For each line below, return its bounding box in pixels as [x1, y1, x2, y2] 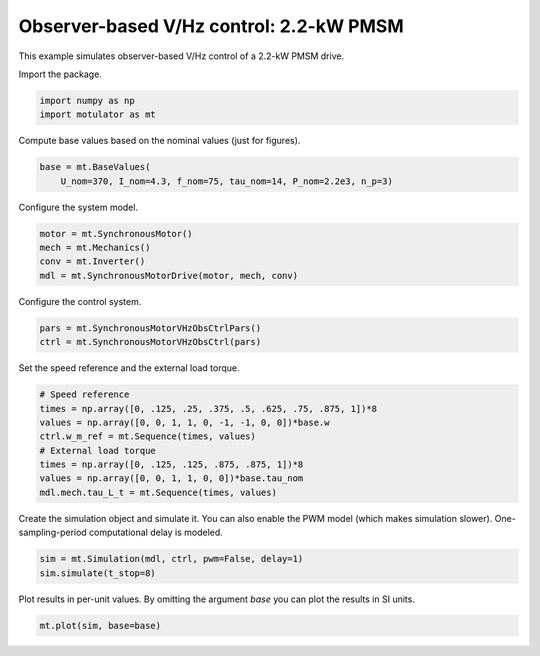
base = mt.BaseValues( [39, 161, 151, 173]
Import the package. [18, 68, 102, 80]
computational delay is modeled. [88, 526, 224, 539]
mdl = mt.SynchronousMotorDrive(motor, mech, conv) [39, 270, 299, 281]
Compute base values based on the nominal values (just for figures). [18, 135, 301, 147]
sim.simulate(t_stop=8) [39, 567, 157, 579]
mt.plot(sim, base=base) [39, 620, 162, 631]
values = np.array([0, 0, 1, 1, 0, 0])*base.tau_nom [39, 473, 304, 484]
